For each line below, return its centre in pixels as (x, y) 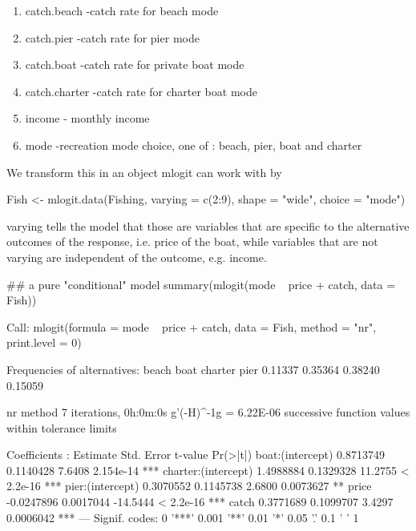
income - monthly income (87, 118)
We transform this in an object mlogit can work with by (144, 172)
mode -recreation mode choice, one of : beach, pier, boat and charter (194, 145)
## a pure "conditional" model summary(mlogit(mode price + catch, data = (201, 284)
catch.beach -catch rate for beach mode (122, 10)
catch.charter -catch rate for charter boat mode (141, 91)
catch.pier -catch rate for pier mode (112, 37)
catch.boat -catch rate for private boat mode (135, 64)
